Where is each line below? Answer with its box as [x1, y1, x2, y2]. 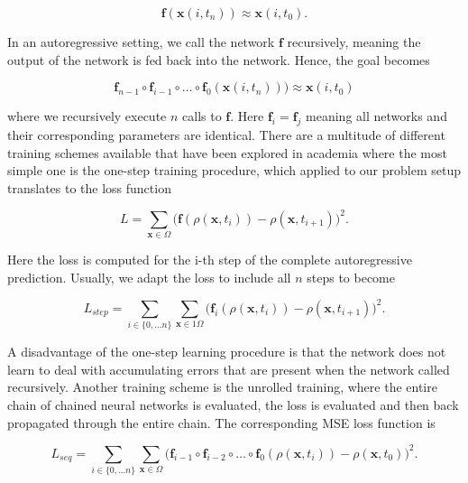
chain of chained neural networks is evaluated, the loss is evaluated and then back [7, 395, 459, 413]
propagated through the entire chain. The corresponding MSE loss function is [7, 413, 436, 432]
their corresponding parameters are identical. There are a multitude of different [7, 125, 445, 144]
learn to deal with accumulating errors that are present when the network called [7, 359, 450, 378]
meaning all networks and [306, 107, 447, 125]
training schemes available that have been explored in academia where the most [7, 143, 447, 162]
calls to [182, 107, 222, 125]
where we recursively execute [7, 107, 167, 125]
